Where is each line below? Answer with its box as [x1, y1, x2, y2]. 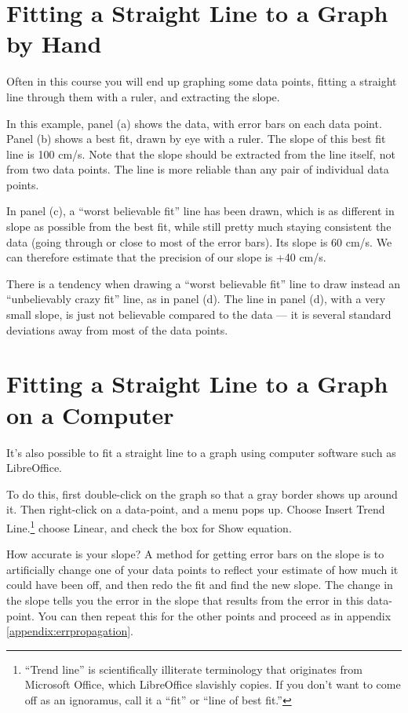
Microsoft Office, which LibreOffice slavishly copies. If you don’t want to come [24, 676, 401, 693]
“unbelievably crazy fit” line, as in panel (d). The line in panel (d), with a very [6, 291, 386, 307]
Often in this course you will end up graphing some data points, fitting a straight [6, 73, 397, 90]
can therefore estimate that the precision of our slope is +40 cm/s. [6, 249, 326, 265]
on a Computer [6, 398, 174, 430]
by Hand [6, 27, 102, 60]
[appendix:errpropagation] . [6, 623, 133, 639]
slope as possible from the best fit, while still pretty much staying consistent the [6, 218, 392, 235]
